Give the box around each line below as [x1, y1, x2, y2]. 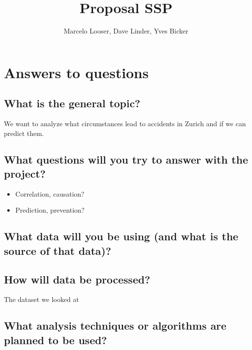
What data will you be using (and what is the [4, 229, 238, 244]
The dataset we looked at [4, 294, 79, 304]
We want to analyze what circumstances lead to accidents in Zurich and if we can [4, 118, 246, 129]
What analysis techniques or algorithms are [4, 318, 227, 333]
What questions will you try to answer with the [4, 151, 248, 167]
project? [4, 166, 46, 181]
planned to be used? [4, 332, 107, 347]
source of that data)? [4, 243, 111, 258]
